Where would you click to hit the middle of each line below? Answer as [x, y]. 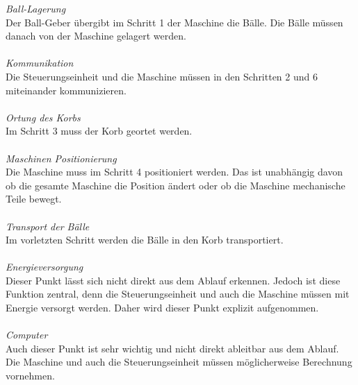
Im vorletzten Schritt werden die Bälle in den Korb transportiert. [145, 240]
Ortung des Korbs [43, 117]
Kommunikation [40, 63]
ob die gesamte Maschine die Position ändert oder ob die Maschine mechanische [176, 185]
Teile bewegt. [34, 199]
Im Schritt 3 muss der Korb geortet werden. [99, 131]
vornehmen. [30, 376]
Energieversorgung [44, 267]
